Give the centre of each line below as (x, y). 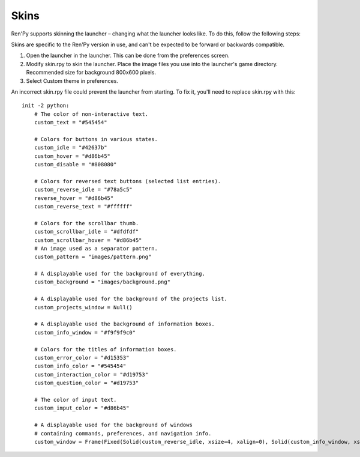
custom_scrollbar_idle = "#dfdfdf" (86, 232)
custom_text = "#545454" (70, 123)
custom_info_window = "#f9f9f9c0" (85, 332)
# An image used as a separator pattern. (96, 248)
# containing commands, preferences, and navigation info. (123, 433)
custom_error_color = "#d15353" (82, 358)
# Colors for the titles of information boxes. (105, 349)
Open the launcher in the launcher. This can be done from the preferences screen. (128, 56)
